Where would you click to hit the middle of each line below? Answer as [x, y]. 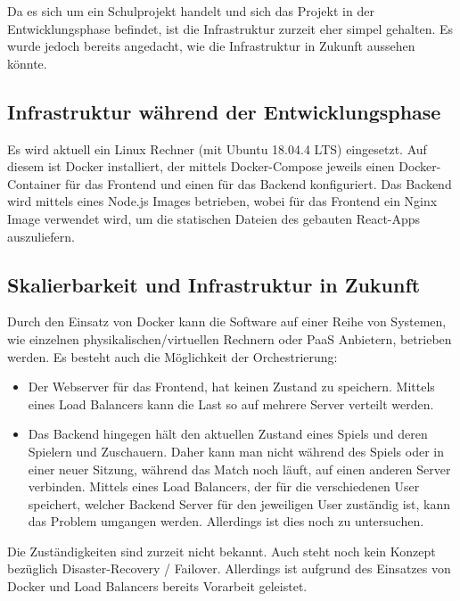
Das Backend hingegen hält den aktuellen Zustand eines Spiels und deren [228, 434]
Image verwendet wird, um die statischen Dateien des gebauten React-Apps [214, 218]
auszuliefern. [41, 236]
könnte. [27, 63]
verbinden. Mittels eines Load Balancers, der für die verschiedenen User [224, 486]
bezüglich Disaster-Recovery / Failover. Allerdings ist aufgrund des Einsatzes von [229, 568]
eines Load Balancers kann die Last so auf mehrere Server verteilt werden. [231, 403]
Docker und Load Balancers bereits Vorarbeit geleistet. [157, 586]
